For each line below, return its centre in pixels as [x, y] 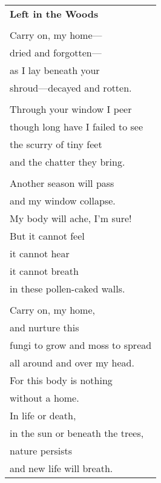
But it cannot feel [47, 236]
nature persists [41, 451]
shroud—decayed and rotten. [71, 88]
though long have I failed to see [77, 127]
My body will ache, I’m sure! [71, 218]
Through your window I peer [71, 109]
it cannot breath [44, 271]
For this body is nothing [61, 380]
